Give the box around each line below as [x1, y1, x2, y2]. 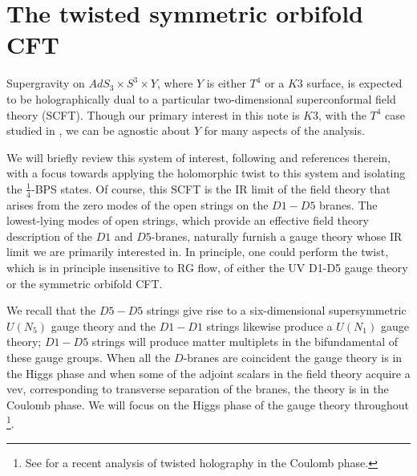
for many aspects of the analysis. [204, 122, 365, 139]
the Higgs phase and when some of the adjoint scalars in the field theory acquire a [6, 364, 411, 381]
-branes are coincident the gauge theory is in [183, 349, 403, 366]
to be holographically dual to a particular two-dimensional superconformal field [6, 90, 396, 107]
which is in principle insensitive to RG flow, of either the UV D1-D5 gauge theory [6, 259, 408, 276]
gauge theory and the [51, 317, 156, 334]
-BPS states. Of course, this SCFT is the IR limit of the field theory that [31, 180, 391, 197]
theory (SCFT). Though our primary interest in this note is [6, 106, 300, 123]
